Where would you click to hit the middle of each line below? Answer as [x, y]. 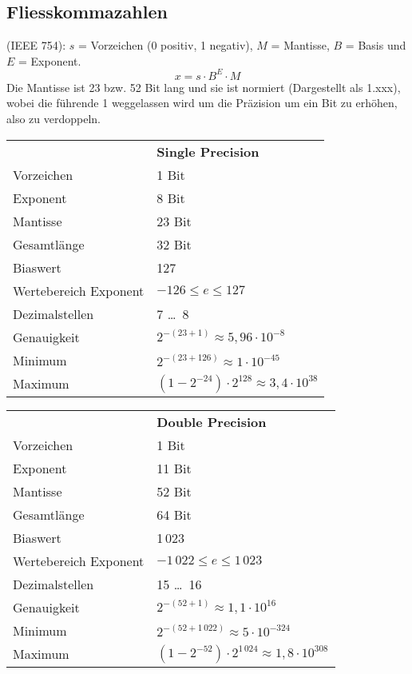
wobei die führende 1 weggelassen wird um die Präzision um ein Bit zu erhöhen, [202, 103]
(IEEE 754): [36, 45]
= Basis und [376, 45]
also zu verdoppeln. [53, 119]
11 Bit [174, 468]
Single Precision [208, 151]
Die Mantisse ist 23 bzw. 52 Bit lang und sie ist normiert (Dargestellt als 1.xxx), [204, 87]
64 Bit [174, 514]
